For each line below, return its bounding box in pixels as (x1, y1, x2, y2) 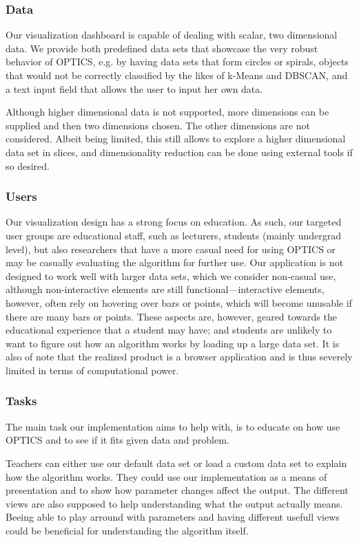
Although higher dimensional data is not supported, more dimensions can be (6, 105, 329, 119)
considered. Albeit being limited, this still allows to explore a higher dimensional (6, 131, 346, 146)
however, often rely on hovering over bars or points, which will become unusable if (6, 295, 352, 310)
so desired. (6, 158, 50, 173)
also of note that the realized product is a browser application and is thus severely (6, 349, 353, 364)
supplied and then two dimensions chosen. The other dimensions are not (6, 118, 310, 132)
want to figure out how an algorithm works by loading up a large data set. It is (6, 336, 340, 350)
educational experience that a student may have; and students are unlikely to (6, 323, 332, 337)
